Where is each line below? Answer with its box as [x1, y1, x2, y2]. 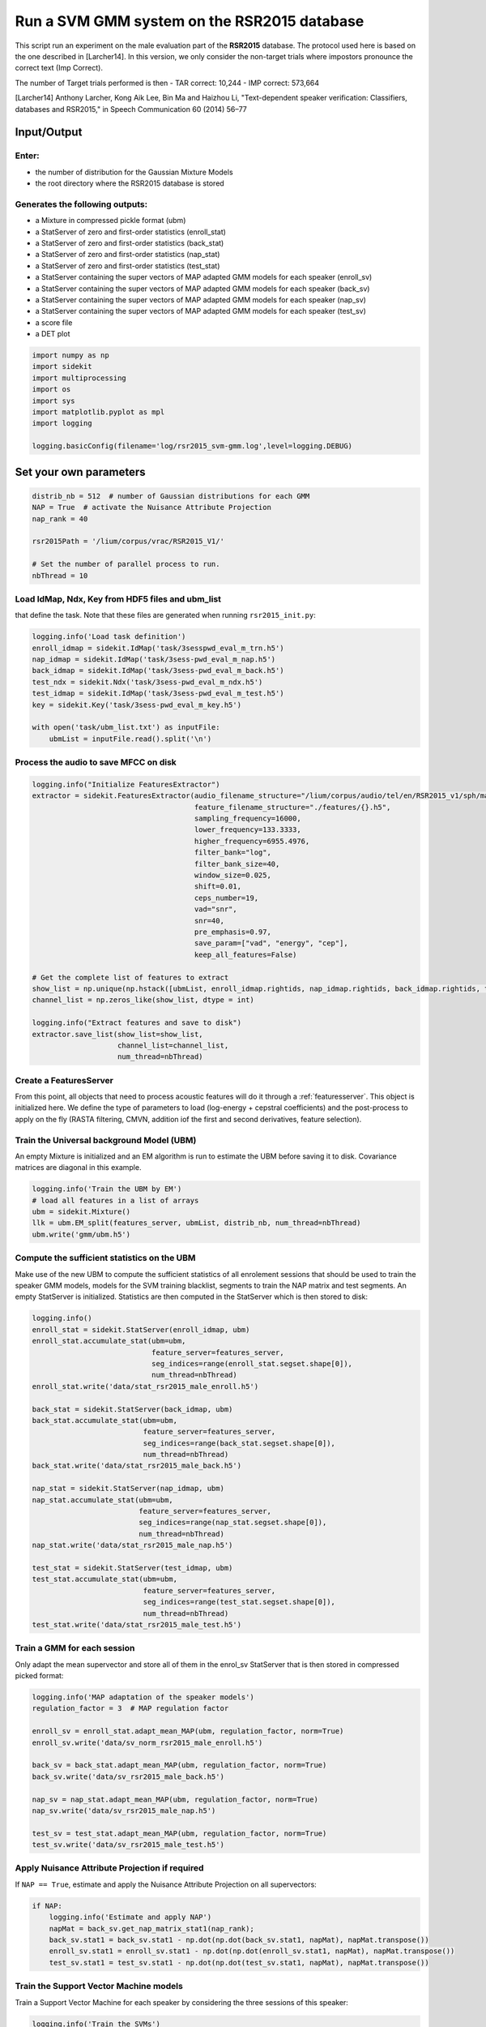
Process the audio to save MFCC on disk [15, 756, 177, 768]
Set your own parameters [15, 465, 146, 478]
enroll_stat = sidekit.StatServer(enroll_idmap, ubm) [32, 1325, 250, 1334]
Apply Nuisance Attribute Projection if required [15, 1862, 204, 1874]
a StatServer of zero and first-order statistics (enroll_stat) [35, 227, 227, 237]
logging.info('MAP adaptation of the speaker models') [32, 1693, 254, 1702]
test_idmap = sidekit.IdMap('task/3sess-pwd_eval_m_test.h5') [32, 689, 284, 698]
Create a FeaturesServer [15, 1074, 113, 1086]
